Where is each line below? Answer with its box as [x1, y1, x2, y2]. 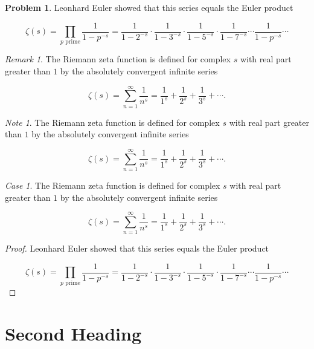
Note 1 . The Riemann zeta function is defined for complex [5, 116, 220, 128]
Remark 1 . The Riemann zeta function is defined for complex [5, 53, 231, 65]
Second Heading [5, 321, 141, 345]
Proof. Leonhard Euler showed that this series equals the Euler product [5, 242, 269, 255]
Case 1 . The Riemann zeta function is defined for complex [5, 179, 220, 192]
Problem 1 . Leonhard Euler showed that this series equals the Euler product [5, 1, 293, 13]
